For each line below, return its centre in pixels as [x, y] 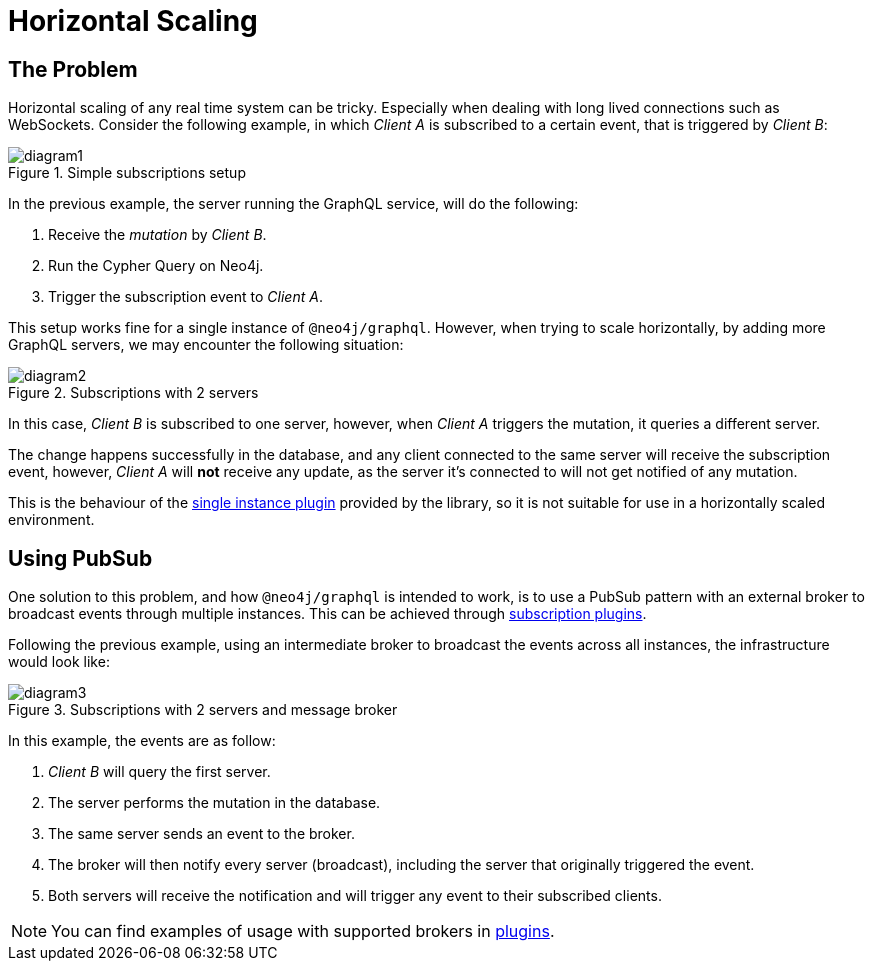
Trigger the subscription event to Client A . [185, 297]
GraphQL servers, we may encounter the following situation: [206, 345]
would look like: [59, 662]
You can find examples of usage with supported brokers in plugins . [303, 931]
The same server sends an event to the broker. [201, 834]
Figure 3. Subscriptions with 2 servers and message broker [203, 710]
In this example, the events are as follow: [142, 741]
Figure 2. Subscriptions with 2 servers [133, 393]
